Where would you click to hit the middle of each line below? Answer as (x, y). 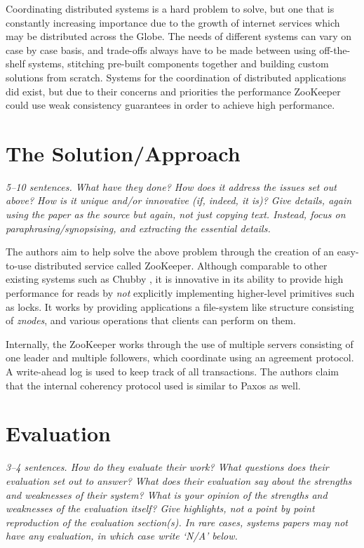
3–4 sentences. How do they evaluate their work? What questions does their (167, 467)
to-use (19, 265)
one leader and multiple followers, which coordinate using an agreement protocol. (180, 357)
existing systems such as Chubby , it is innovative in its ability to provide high (175, 279)
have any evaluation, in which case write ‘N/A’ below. (122, 536)
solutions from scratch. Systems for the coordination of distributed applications (176, 77)
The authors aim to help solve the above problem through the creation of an (170, 252)
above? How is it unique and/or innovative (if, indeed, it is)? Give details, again (179, 200)
